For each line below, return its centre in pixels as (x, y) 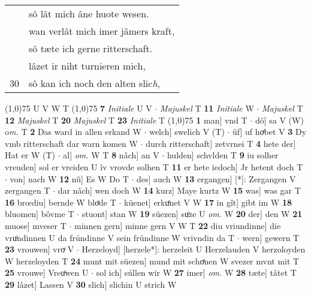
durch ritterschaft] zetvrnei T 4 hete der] (221, 143)
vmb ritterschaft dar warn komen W (71, 143)
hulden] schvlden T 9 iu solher (223, 155)
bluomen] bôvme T (40, 214)
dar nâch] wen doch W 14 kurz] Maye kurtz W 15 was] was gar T (179, 190)
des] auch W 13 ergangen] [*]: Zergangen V (216, 178)
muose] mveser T (36, 225)
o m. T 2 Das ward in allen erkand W (73, 132)
